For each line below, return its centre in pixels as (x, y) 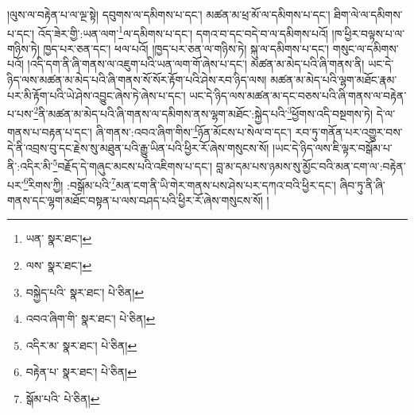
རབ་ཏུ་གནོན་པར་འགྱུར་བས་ (349, 132)
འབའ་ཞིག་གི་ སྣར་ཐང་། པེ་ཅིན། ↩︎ (91, 319)
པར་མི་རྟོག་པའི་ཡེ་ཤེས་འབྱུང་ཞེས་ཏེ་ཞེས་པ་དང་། (97, 95)
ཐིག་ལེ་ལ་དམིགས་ (368, 14)
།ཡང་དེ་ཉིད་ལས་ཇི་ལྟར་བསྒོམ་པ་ (332, 147)
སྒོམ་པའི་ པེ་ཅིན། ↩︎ (63, 398)
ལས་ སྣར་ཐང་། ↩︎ (59, 265)
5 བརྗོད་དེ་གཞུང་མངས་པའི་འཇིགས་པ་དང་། (133, 165)
